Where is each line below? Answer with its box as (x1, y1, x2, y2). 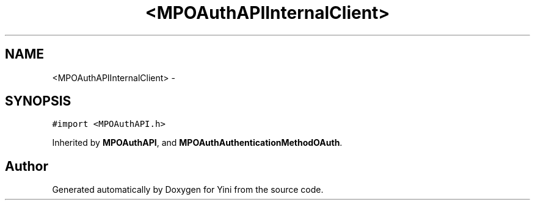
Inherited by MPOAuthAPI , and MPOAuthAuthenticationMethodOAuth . (52, 137, 343, 148)
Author (5, 158, 48, 174)
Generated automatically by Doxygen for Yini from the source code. (52, 184, 324, 195)
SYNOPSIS (5, 93, 71, 109)
